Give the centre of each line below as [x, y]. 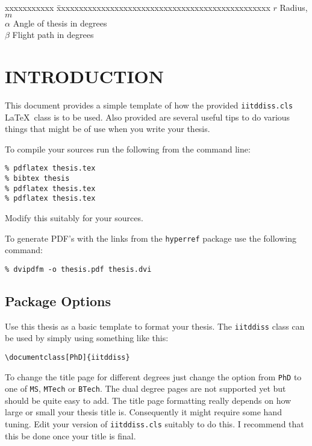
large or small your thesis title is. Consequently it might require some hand [143, 412]
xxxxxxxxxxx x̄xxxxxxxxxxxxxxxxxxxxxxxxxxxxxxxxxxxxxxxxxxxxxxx [138, 7]
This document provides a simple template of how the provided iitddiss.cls [149, 105]
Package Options [58, 300]
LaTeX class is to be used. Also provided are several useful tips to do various [148, 117]
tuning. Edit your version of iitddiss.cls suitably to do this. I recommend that [154, 424]
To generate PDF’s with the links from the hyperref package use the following [151, 238]
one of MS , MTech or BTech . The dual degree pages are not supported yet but [145, 388]
